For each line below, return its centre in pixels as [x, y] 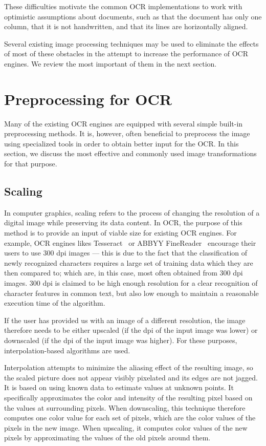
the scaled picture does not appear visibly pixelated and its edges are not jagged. [131, 377]
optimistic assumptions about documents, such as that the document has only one [133, 16]
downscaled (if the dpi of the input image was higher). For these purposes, [121, 340]
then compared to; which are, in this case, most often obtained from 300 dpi [124, 273]
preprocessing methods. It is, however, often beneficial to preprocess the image [127, 133]
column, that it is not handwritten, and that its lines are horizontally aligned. [126, 26]
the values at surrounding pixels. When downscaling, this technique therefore [125, 407]
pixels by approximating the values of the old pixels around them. [107, 438]
